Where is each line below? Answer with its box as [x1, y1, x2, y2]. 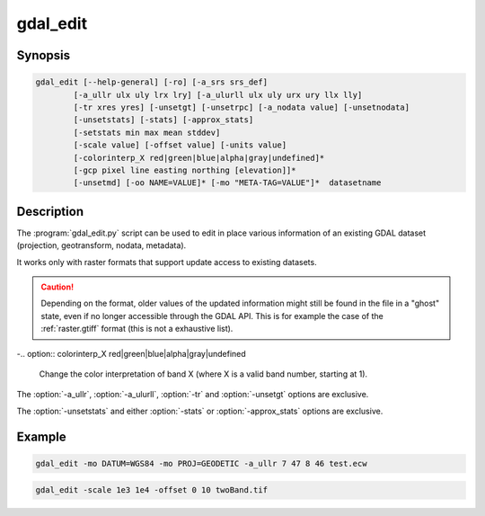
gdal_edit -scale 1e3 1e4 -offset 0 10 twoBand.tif [35, 485, 269, 495]
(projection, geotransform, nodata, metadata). [16, 240, 187, 251]
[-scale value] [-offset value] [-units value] [73, 140, 287, 150]
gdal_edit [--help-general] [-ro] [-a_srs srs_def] [35, 77, 269, 87]
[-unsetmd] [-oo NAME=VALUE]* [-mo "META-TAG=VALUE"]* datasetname [73, 178, 382, 188]
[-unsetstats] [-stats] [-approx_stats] [73, 115, 254, 125]
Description [16, 203, 84, 219]
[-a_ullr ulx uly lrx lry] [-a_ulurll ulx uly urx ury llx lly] [73, 90, 363, 100]
